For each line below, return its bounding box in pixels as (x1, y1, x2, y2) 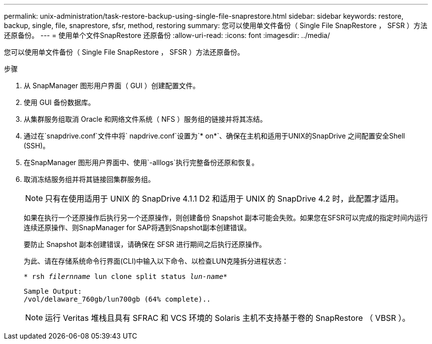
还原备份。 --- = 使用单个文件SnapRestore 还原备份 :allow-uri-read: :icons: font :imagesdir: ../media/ (4, 31, 330, 39)
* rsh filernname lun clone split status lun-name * (24, 273, 228, 280)
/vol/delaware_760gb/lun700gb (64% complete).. (24, 295, 211, 303)
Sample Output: (24, 287, 82, 295)
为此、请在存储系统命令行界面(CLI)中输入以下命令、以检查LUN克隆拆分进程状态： (24, 257, 288, 265)
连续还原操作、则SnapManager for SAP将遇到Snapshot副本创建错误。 (24, 223, 251, 232)
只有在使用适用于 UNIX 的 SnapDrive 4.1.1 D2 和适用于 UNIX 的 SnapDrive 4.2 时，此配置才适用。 (45, 194, 403, 204)
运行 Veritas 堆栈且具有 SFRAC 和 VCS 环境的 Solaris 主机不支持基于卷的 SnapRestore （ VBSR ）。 (45, 313, 410, 323)
